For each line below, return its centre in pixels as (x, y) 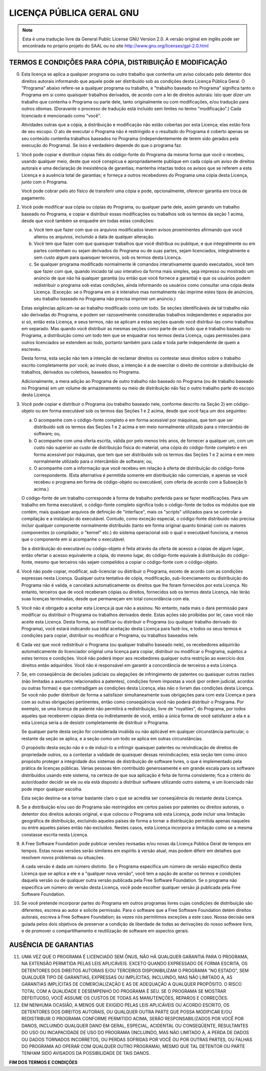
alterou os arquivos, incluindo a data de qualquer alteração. (94, 237)
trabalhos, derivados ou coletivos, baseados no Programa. (81, 372)
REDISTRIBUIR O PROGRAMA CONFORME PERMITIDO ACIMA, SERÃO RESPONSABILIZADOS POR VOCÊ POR (133, 1019)
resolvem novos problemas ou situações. (63, 858)
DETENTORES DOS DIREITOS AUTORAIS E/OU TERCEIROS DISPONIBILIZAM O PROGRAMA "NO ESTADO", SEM (135, 970)
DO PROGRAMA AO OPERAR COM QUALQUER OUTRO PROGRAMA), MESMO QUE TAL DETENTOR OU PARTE (133, 1046)
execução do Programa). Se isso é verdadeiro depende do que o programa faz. (102, 145)
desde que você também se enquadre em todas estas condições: (88, 221)
